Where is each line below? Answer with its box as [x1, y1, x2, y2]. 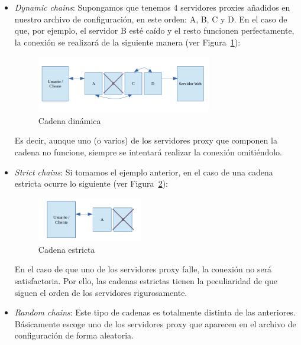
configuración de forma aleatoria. [14, 329, 134, 341]
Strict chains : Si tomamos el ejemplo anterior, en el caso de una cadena [14, 165, 273, 178]
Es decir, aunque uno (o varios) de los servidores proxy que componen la [14, 134, 277, 147]
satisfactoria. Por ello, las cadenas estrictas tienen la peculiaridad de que [14, 275, 277, 287]
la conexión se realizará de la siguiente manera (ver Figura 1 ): [14, 35, 241, 48]
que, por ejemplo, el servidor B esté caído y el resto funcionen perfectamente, [14, 24, 294, 37]
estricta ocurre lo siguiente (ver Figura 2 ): [14, 177, 168, 190]
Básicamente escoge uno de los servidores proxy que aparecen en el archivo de [14, 317, 296, 330]
